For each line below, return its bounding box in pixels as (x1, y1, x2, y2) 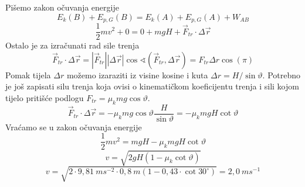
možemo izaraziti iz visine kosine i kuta (66, 68, 208, 81)
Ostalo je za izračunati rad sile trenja (5, 39, 140, 51)
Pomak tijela (5, 68, 51, 81)
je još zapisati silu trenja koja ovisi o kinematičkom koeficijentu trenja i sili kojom (5, 80, 299, 92)
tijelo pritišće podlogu (5, 91, 84, 103)
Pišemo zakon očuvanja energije (5, 1, 119, 13)
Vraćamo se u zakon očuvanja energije (5, 120, 142, 133)
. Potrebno (262, 68, 301, 81)
